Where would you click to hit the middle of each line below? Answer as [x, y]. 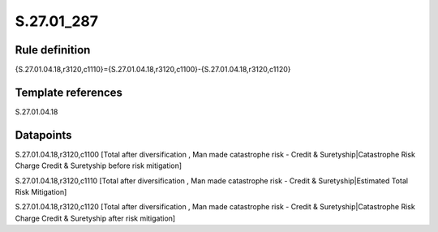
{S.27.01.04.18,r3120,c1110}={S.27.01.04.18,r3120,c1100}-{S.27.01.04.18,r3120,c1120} [153, 70]
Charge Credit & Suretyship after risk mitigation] [95, 218]
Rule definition [53, 50]
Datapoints [43, 135]
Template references [69, 92]
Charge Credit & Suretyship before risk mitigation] [99, 165]
